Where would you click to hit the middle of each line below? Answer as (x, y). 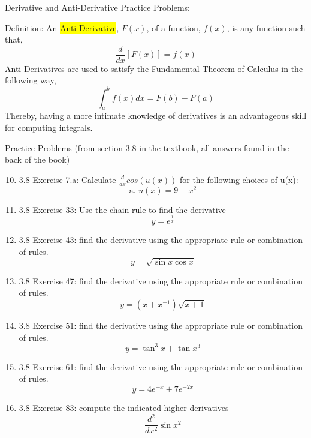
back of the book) (37, 159)
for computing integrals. (49, 127)
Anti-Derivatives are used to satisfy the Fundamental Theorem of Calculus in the (154, 68)
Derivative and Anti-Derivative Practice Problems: (98, 7)
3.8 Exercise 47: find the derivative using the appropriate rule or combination (161, 280)
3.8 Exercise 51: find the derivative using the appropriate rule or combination (161, 325)
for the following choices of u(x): (239, 179)
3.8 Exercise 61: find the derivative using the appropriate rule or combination (161, 366)
